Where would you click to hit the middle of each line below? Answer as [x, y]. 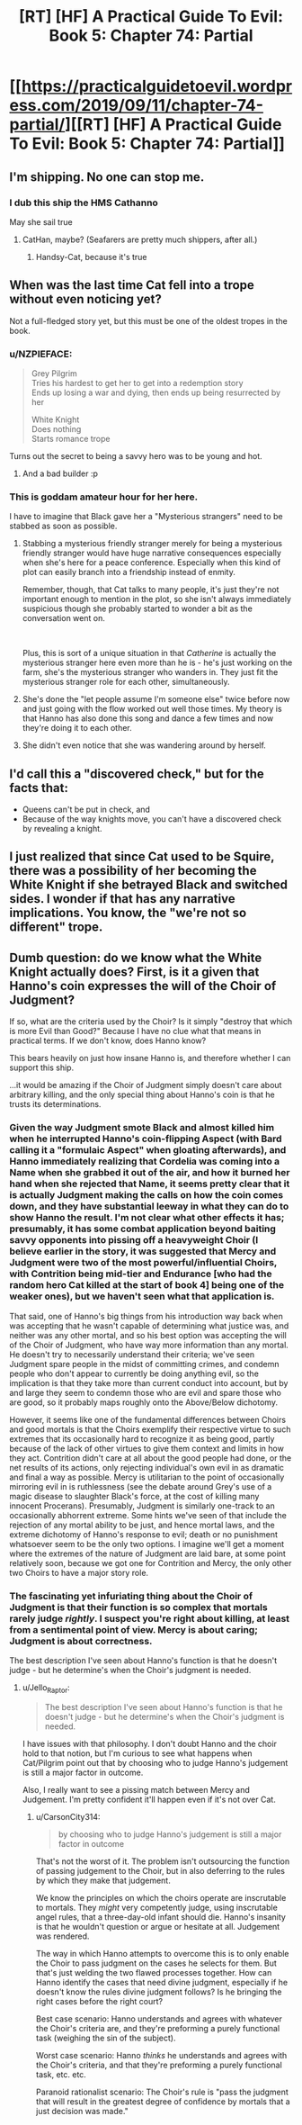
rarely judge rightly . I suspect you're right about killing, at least [150, 1618]
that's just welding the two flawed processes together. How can [154, 1972]
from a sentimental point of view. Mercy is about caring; [134, 1629]
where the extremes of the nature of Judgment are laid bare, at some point [147, 1553]
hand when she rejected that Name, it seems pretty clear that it [150, 1184]
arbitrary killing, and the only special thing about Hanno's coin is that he [142, 1094]
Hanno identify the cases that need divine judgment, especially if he [162, 1982]
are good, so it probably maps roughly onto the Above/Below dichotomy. [144, 1402]
